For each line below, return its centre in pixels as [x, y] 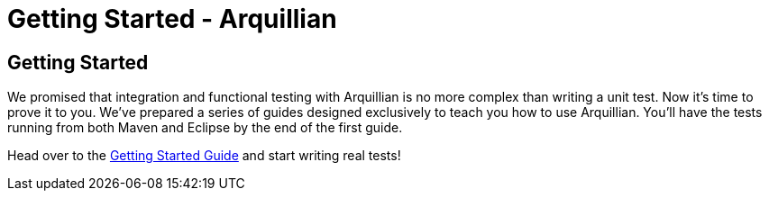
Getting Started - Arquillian [172, 19]
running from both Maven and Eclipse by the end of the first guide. [205, 128]
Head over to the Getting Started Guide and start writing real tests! [204, 156]
